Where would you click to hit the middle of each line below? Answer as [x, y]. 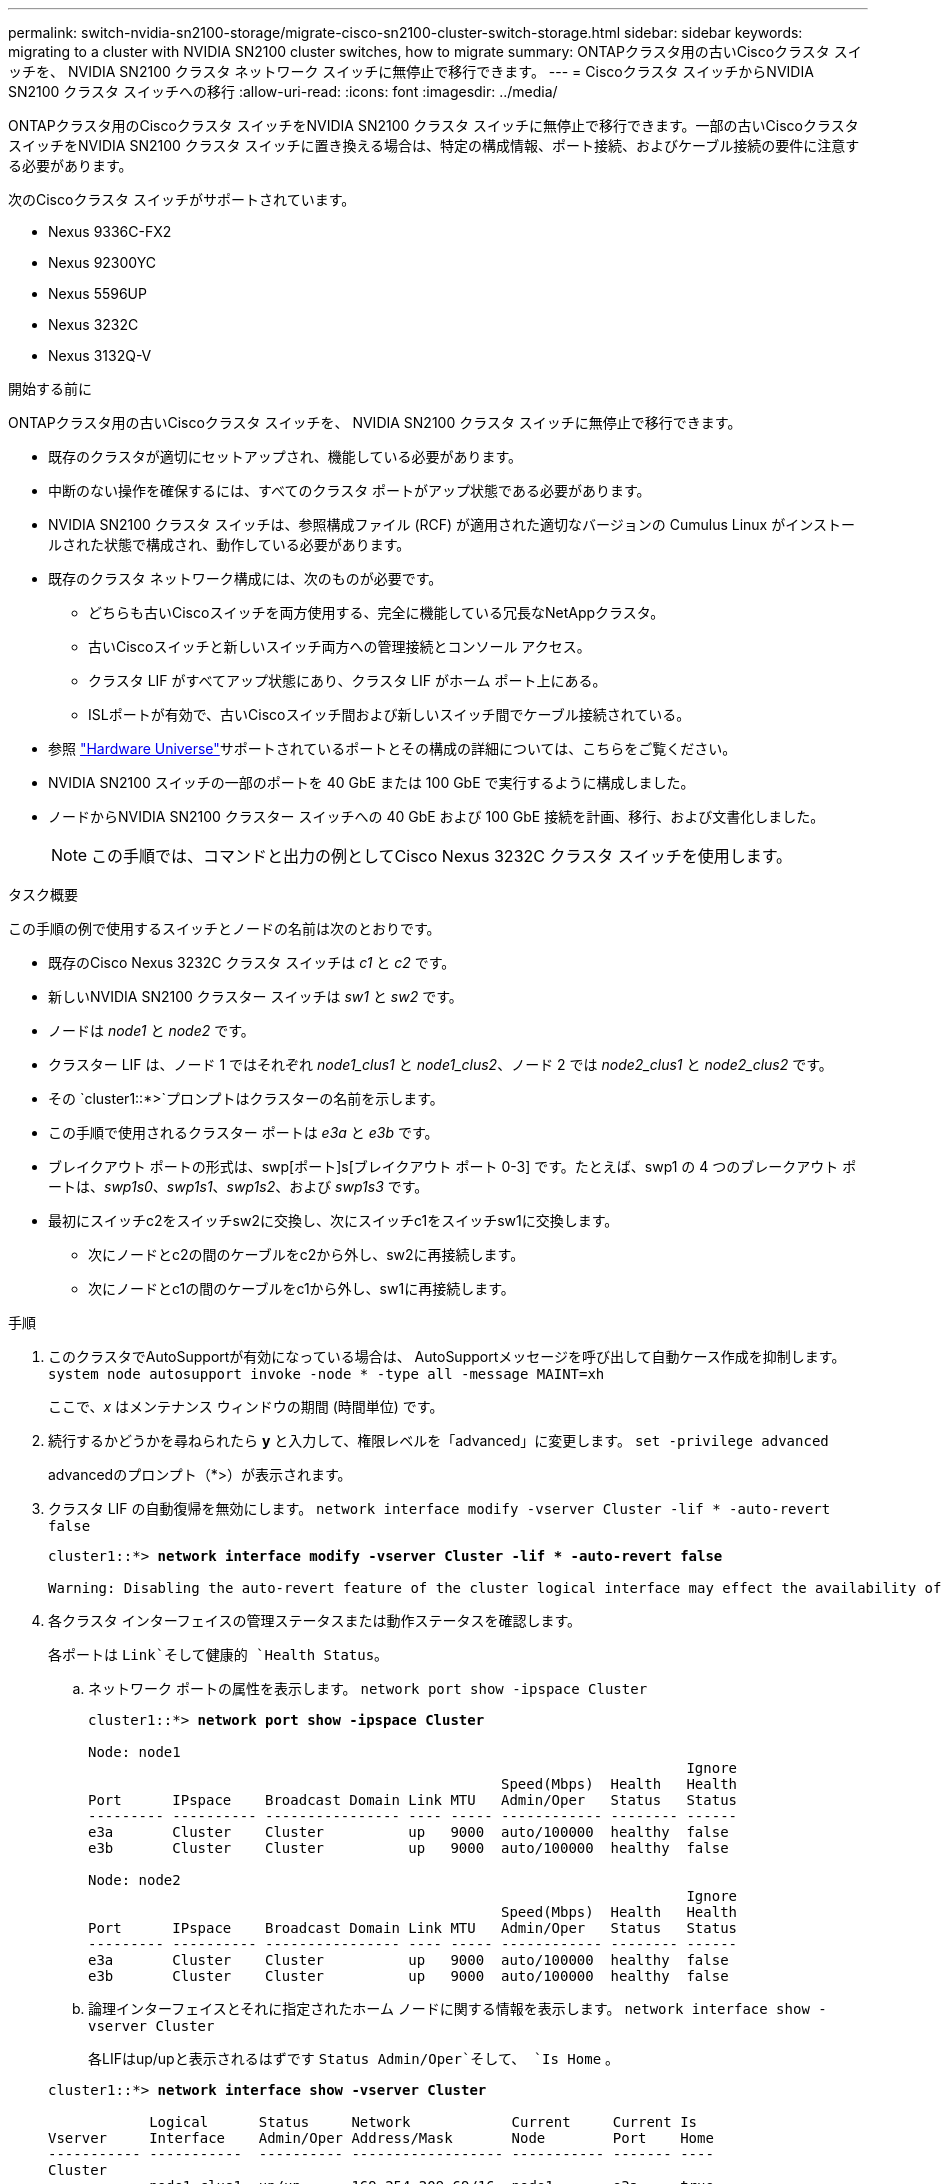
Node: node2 [134, 1880]
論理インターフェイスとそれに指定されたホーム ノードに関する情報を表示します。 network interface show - [457, 2008]
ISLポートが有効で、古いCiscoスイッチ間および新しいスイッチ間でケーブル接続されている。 [389, 714]
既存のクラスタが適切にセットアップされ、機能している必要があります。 [285, 456]
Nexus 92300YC [102, 262]
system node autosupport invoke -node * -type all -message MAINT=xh [326, 1374]
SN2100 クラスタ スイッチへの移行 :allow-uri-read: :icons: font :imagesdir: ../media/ [283, 91]
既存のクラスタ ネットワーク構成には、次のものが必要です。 [245, 578]
